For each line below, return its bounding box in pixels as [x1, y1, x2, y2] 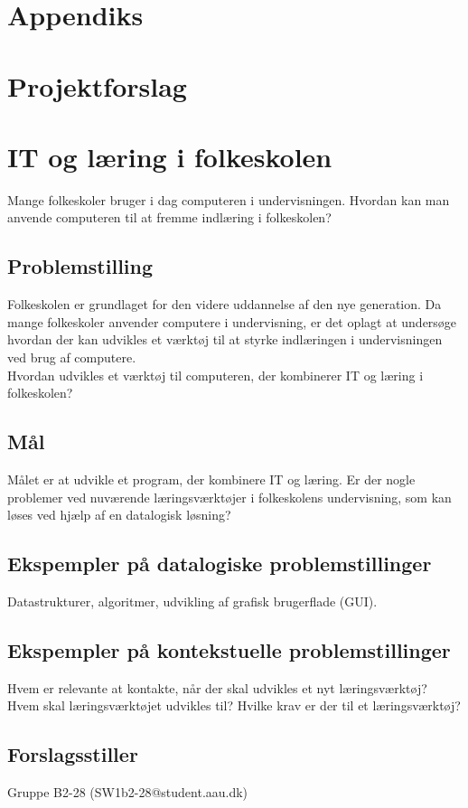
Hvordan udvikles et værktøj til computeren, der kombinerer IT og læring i [7, 365, 424, 384]
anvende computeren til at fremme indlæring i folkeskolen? [7, 208, 332, 227]
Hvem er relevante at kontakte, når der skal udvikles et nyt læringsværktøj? [7, 678, 427, 697]
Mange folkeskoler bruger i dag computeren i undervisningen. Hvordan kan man [7, 190, 450, 209]
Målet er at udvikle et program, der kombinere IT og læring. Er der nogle [7, 470, 416, 489]
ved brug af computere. [7, 348, 136, 367]
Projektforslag [7, 67, 187, 104]
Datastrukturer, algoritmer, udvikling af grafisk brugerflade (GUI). [7, 592, 378, 611]
